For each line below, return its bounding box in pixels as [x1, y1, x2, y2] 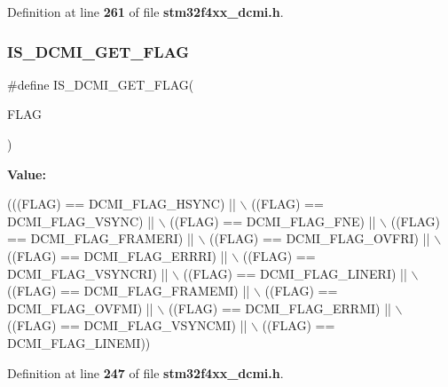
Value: [7, 164, 46, 183]
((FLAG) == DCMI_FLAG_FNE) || [169, 211, 376, 230]
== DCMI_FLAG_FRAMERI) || [7, 229, 194, 248]
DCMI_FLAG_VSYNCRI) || [7, 264, 169, 282]
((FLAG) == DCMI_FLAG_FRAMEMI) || [7, 281, 250, 300]
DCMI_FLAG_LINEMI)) [7, 333, 151, 351]
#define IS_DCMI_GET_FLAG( [7, 75, 194, 93]
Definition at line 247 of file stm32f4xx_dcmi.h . [7, 363, 284, 382]
